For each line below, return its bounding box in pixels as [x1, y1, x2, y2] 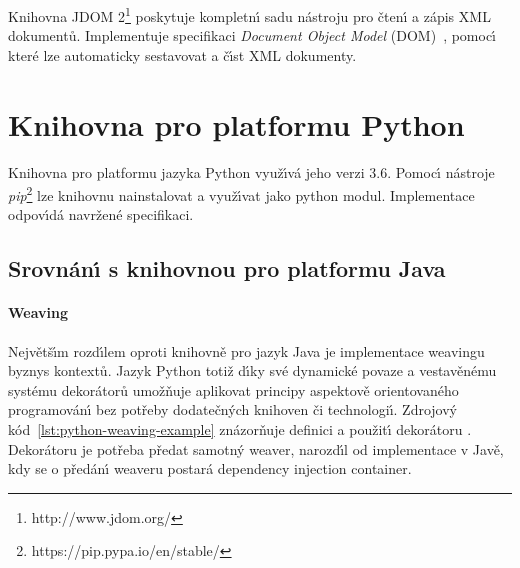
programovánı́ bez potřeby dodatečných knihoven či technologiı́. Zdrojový [8, 399, 457, 420]
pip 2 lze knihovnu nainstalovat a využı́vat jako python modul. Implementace [8, 182, 475, 205]
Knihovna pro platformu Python [8, 103, 465, 144]
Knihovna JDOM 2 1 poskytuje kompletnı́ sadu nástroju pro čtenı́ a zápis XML [8, 3, 491, 26]
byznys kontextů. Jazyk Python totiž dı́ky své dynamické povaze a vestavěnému [8, 360, 497, 381]
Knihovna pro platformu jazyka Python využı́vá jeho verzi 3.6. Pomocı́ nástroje [8, 161, 495, 182]
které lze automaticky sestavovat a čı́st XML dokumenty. [8, 44, 357, 65]
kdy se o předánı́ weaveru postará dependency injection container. [8, 458, 412, 479]
